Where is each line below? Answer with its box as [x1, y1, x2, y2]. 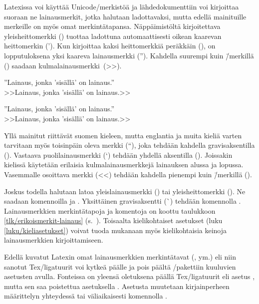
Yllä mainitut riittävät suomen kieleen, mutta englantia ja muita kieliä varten [4, 130, 242, 140]
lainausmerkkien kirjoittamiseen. [4, 235, 103, 245]
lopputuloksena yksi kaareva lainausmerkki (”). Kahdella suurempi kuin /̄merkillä [4, 50, 254, 60]
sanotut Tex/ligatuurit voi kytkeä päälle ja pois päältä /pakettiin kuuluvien [4, 261, 236, 272]
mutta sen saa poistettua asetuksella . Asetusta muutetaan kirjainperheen [4, 281, 230, 291]
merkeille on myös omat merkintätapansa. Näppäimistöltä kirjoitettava [4, 21, 221, 31]
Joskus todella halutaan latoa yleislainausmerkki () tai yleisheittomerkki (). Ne [4, 186, 246, 196]
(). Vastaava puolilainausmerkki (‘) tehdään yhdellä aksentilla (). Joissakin [4, 149, 233, 160]
